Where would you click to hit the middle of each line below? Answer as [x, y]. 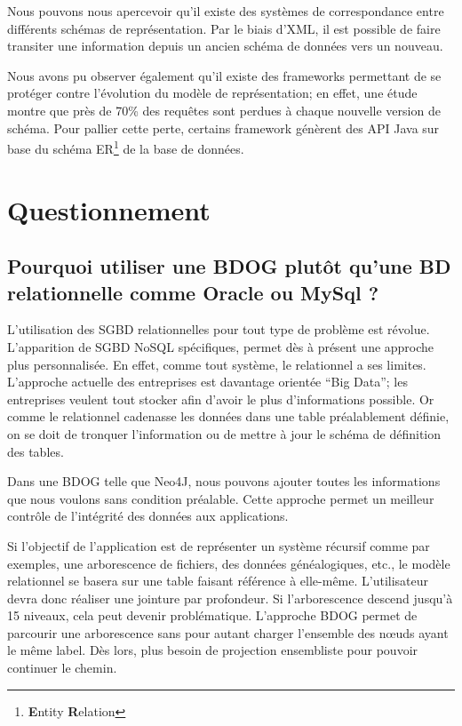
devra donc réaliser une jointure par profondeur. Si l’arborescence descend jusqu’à [230, 598]
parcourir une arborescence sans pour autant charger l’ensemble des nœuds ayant [228, 632]
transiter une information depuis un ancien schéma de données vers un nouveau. [225, 46]
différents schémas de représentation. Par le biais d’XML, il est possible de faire [224, 28]
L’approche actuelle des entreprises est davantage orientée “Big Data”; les [207, 382]
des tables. [36, 451]
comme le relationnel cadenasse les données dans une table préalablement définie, [228, 416]
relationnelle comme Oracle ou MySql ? [193, 292]
